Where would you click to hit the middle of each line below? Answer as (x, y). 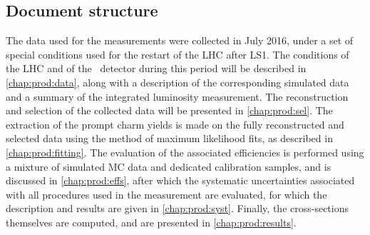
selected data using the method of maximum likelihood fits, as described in (169, 138)
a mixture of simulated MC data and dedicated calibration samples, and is (169, 166)
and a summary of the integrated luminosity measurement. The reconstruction (177, 96)
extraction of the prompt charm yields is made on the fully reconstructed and (175, 124)
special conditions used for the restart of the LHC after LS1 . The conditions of (178, 54)
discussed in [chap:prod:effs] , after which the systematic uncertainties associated (180, 180)
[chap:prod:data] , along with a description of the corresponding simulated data (178, 82)
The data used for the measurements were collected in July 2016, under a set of (180, 40)
